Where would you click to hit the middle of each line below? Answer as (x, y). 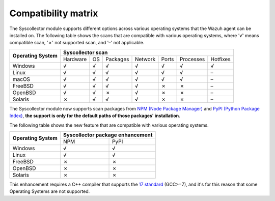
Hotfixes (221, 59)
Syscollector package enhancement (108, 135)
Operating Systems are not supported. (50, 191)
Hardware (75, 59)
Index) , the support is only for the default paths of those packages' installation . (95, 116)
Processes (192, 59)
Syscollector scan (85, 52)
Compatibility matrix (54, 13)
